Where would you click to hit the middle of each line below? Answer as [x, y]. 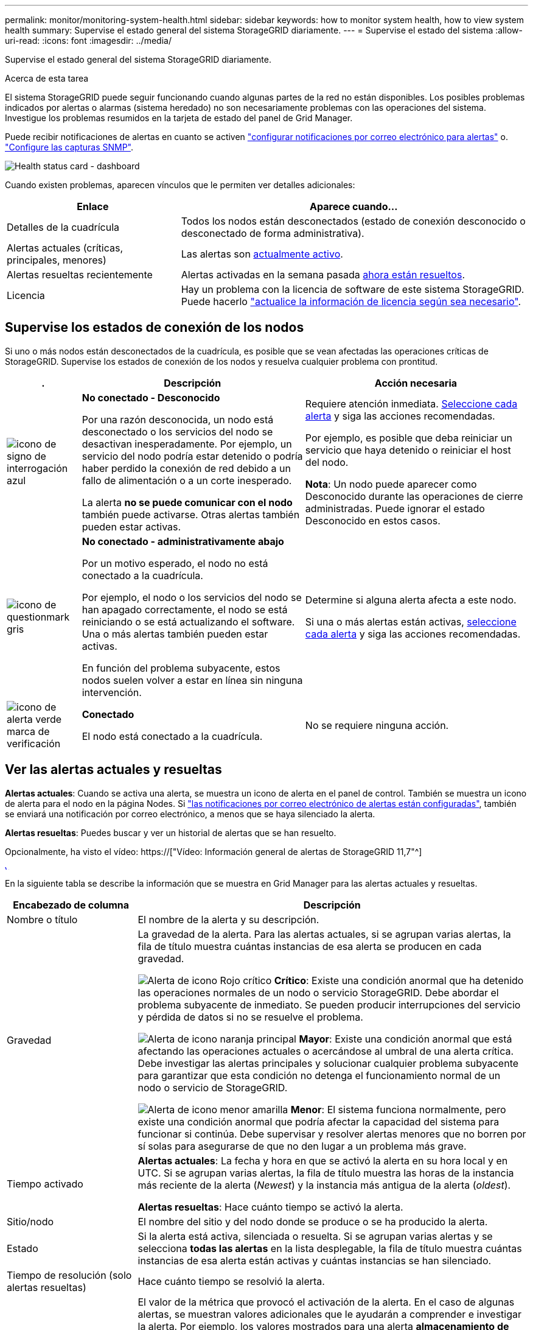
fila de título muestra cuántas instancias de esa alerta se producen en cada [310, 946]
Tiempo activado [45, 1184]
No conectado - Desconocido [151, 397]
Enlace [93, 206]
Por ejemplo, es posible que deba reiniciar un [409, 438]
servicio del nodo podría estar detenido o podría [192, 456]
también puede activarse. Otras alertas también [191, 514]
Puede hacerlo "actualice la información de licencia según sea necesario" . [351, 301]
